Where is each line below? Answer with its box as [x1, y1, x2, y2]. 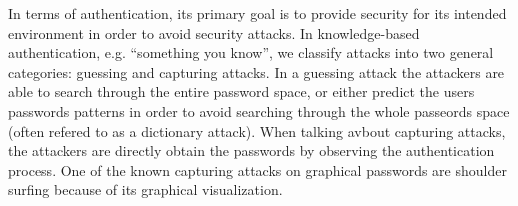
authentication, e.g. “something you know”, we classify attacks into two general [8, 42, 494, 63]
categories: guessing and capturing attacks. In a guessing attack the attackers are [8, 61, 505, 82]
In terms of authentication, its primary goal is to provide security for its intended [8, 3, 507, 23]
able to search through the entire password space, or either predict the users [8, 81, 475, 102]
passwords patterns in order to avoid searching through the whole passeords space [8, 100, 510, 121]
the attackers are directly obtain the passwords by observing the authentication [8, 140, 495, 161]
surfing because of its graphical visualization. [8, 179, 283, 200]
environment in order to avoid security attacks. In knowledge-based [8, 22, 420, 43]
